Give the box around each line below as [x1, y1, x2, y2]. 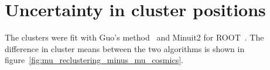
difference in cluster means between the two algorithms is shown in [5, 42, 245, 54]
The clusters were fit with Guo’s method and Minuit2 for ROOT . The [5, 31, 264, 43]
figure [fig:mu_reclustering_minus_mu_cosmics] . [5, 54, 183, 66]
